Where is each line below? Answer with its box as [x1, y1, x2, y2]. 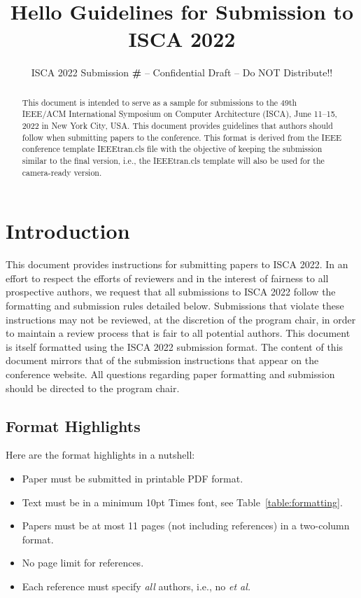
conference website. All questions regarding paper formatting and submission [6, 366, 335, 381]
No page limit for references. [22, 555, 144, 570]
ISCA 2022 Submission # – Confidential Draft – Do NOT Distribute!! [31, 65, 333, 80]
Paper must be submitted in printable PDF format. [22, 471, 243, 485]
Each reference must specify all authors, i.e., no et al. [22, 578, 251, 593]
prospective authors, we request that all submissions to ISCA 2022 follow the [6, 284, 336, 299]
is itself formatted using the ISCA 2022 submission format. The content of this [6, 339, 344, 354]
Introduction [6, 216, 130, 245]
